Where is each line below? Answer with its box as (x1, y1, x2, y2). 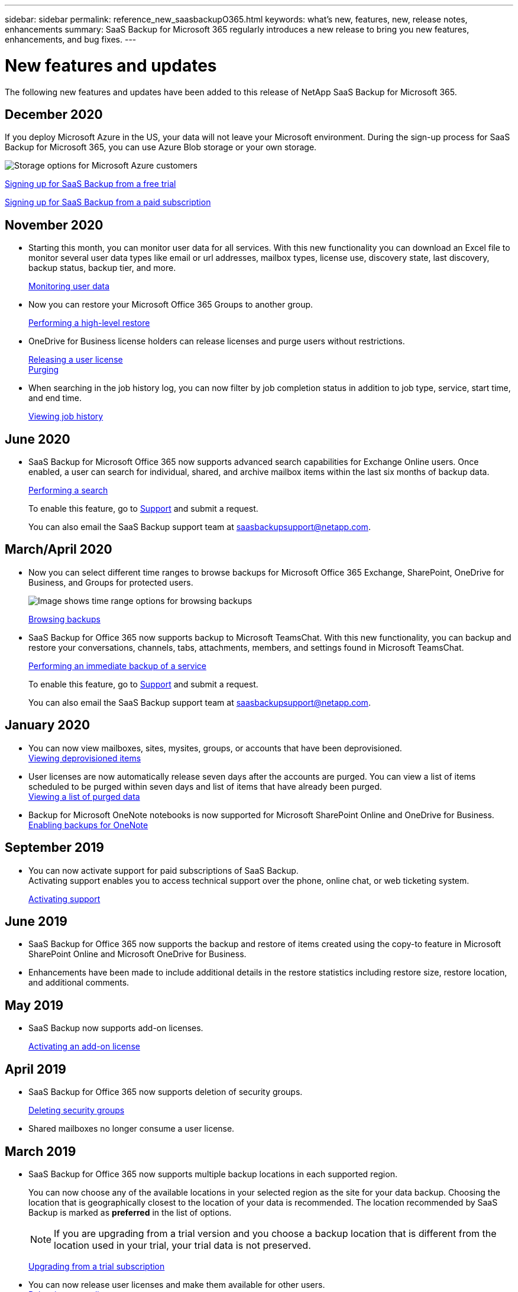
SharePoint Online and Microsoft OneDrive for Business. (28, 949, 247, 960)
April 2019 (5, 1061, 66, 1077)
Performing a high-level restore (28, 318, 150, 328)
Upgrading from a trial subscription (28, 1261, 165, 1271)
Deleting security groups (28, 1105, 125, 1116)
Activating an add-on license (28, 1041, 140, 1052)
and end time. (28, 393, 82, 403)
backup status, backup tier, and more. (28, 263, 176, 273)
